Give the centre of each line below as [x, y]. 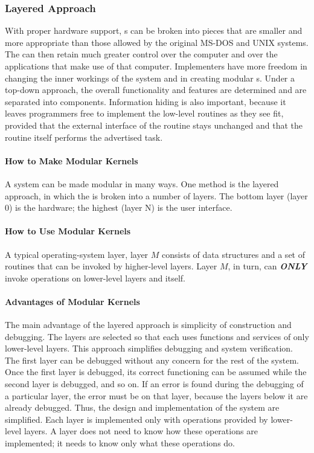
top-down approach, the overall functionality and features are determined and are [156, 90]
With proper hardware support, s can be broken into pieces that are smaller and [154, 31]
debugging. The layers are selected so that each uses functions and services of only [157, 336]
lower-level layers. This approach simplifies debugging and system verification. [149, 348]
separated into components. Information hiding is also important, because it [146, 101]
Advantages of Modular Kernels [72, 301]
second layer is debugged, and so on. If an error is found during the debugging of [154, 384]
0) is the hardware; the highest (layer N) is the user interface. [119, 207]
